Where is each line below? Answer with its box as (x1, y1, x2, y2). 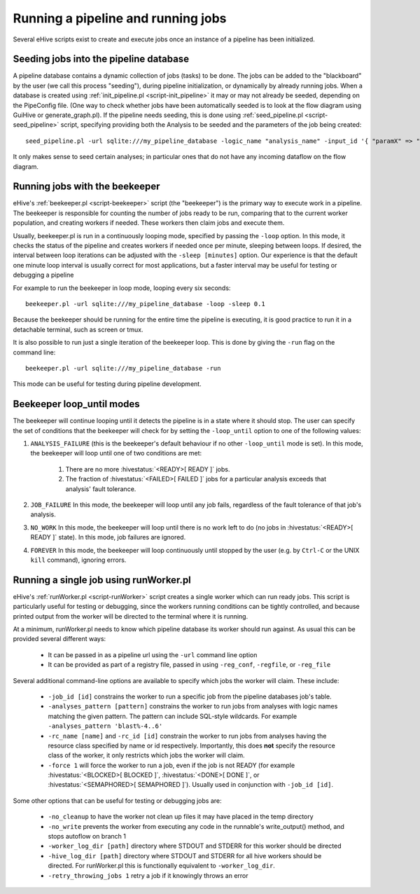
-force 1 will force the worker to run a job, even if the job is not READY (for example (48, 761, 295, 769)
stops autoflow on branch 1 (48, 832, 126, 841)
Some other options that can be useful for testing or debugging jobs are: (13, 796, 222, 805)
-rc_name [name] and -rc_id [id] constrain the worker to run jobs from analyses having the (48, 731, 327, 740)
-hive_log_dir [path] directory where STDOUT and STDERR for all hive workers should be (48, 851, 322, 860)
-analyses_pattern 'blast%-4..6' (48, 722, 163, 730)
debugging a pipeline (13, 270, 74, 280)
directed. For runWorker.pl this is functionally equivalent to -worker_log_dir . (48, 862, 276, 870)
